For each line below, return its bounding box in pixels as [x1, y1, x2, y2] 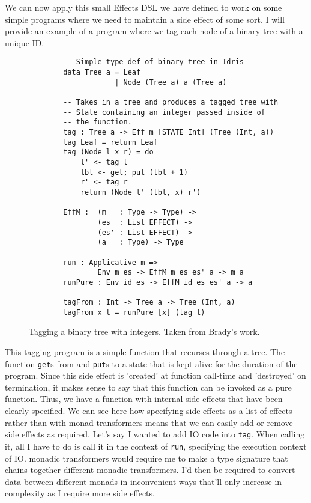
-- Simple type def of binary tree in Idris [63, 58, 244, 67]
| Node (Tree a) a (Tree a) [115, 78, 227, 87]
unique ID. [5, 36, 44, 49]
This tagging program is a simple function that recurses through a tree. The [5, 346, 285, 358]
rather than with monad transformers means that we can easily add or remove [5, 416, 293, 428]
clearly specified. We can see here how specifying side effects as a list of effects [5, 404, 292, 417]
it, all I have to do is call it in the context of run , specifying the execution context [5, 439, 307, 452]
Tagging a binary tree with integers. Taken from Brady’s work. [29, 325, 260, 338]
